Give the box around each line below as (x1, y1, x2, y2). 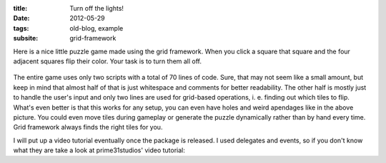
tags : (13, 23, 29, 32)
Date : (13, 14, 30, 23)
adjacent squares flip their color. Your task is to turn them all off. (13, 57, 202, 65)
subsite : (13, 34, 39, 43)
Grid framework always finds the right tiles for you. (13, 123, 163, 132)
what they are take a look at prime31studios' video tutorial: (13, 146, 185, 154)
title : (13, 4, 28, 12)
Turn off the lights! (69, 4, 124, 12)
